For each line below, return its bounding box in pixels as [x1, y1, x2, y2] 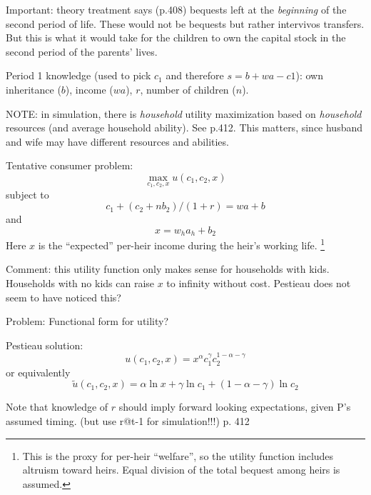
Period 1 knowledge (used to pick [6, 68, 151, 83]
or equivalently [6, 364, 71, 379]
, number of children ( [140, 81, 236, 96]
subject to [6, 186, 49, 201]
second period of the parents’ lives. [6, 44, 158, 59]
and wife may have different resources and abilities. [6, 134, 229, 149]
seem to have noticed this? [6, 289, 121, 304]
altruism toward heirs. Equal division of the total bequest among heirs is [22, 462, 340, 477]
